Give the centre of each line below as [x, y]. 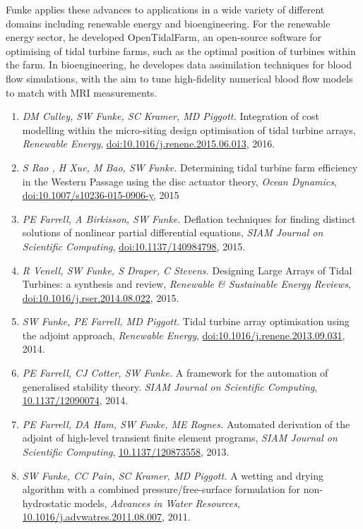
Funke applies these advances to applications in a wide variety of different [165, 9]
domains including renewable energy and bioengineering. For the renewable [168, 23]
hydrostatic [47, 503]
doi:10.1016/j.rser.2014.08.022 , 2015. [101, 297]
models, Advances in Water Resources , [157, 503]
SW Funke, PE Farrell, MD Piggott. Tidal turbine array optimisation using [186, 321]
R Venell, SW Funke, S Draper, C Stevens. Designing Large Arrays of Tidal [187, 270]
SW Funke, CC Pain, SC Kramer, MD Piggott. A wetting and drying [173, 475]
